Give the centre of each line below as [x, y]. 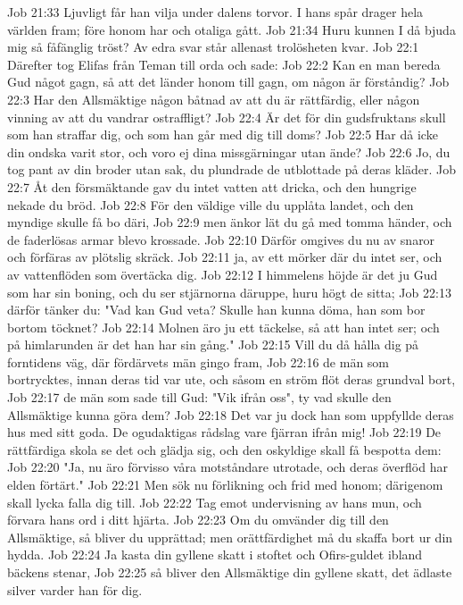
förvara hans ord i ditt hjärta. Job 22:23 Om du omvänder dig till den [198, 520]
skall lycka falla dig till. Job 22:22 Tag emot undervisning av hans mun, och [215, 502]
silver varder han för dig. [75, 589]
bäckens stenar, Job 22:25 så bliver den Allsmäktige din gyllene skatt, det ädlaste [230, 572]
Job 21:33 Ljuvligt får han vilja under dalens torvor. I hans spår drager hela [215, 12]
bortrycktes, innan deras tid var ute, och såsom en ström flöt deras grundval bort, [231, 379]
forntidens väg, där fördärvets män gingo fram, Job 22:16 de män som [198, 361]
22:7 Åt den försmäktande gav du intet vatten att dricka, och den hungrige [212, 186]
